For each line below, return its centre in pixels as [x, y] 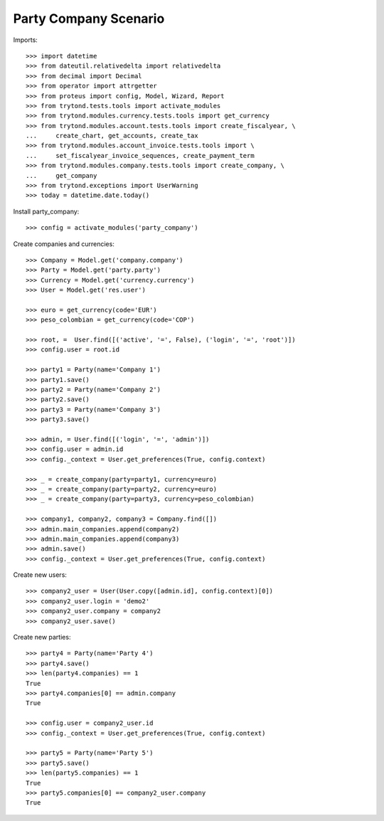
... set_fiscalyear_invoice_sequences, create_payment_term [140, 155]
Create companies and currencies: [64, 244]
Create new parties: [42, 637]
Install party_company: [46, 211]
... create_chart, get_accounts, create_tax [112, 136]
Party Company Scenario [89, 18]
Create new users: [40, 575]
